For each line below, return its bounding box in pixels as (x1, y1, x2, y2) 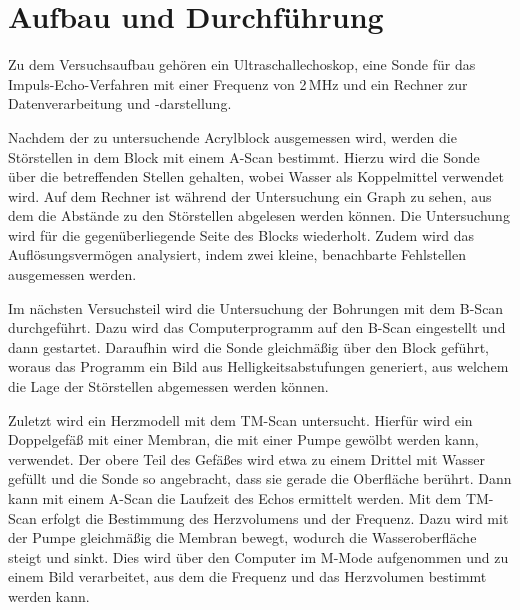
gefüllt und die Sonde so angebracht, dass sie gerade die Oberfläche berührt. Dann (8, 468, 512, 489)
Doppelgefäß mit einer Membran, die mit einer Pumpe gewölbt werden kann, (8, 429, 479, 450)
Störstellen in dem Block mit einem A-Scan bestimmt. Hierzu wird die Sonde (8, 146, 480, 167)
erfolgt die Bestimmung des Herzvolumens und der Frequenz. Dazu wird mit (41, 507, 509, 528)
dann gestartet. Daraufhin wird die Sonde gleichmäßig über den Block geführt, (8, 336, 489, 357)
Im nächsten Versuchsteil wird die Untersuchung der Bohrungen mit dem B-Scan (8, 297, 504, 318)
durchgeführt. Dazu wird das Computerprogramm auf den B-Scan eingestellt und (8, 317, 506, 338)
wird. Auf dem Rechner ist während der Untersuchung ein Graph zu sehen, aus (8, 185, 492, 206)
